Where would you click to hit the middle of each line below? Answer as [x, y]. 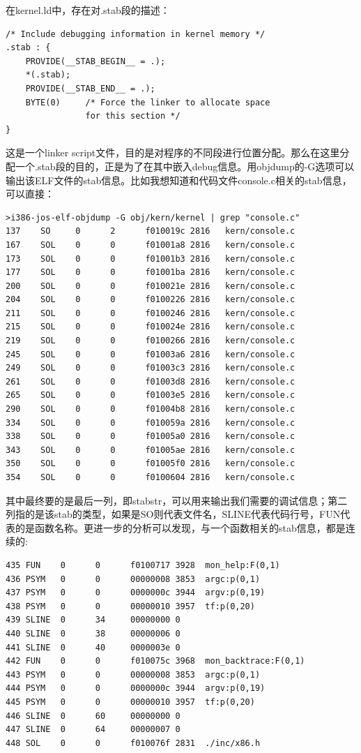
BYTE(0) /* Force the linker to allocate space [148, 102]
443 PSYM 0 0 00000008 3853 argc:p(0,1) [133, 674]
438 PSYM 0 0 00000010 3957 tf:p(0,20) [130, 606]
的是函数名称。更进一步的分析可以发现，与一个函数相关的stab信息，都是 [180, 527]
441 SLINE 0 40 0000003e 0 [93, 647]
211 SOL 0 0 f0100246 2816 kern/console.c [151, 313]
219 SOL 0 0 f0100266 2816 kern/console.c [151, 341]
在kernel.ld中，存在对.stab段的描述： [88, 10]
